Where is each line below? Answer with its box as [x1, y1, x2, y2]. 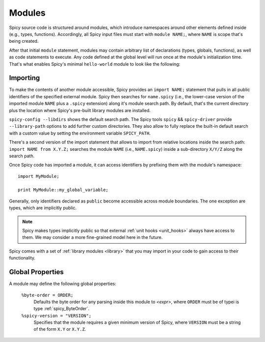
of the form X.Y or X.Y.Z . [33, 326, 86, 332]
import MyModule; [18, 173, 59, 179]
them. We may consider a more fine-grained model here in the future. [22, 234, 163, 240]
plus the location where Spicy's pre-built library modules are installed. [9, 107, 151, 113]
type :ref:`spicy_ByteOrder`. [33, 306, 90, 312]
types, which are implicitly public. [9, 205, 77, 211]
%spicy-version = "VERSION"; [21, 313, 92, 318]
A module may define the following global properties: [9, 281, 116, 287]
